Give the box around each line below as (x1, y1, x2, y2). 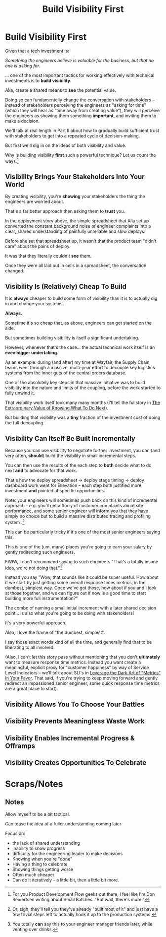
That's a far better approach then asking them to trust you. (5, 208, 125, 214)
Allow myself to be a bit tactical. (5, 811, 70, 817)
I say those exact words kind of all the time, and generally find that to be (5, 639, 152, 645)
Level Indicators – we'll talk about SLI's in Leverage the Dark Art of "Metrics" (5, 670, 161, 676)
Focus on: (5, 830, 26, 836)
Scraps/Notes (5, 778, 63, 790)
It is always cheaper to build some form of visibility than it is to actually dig (5, 295, 158, 301)
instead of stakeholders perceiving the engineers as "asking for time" (5, 102, 147, 108)
